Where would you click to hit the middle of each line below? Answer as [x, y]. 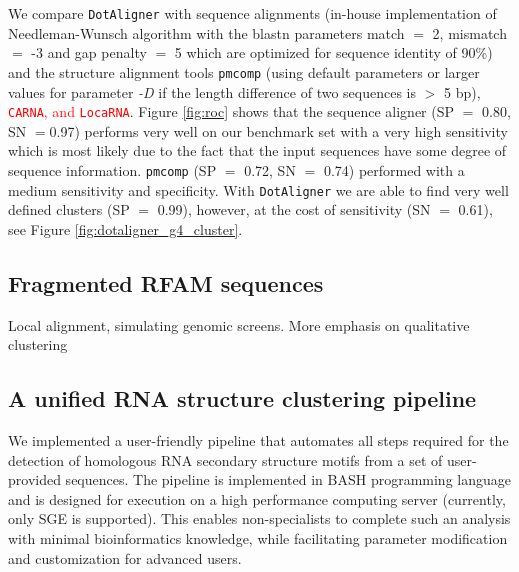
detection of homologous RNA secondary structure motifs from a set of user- [242, 459]
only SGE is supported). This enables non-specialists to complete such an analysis [259, 518]
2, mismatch [469, 32]
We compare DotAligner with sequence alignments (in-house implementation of [252, 13]
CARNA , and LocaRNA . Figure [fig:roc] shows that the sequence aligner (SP [231, 111]
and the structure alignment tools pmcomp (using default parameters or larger [244, 71]
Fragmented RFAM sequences [166, 282]
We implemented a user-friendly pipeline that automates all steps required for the [258, 440]
